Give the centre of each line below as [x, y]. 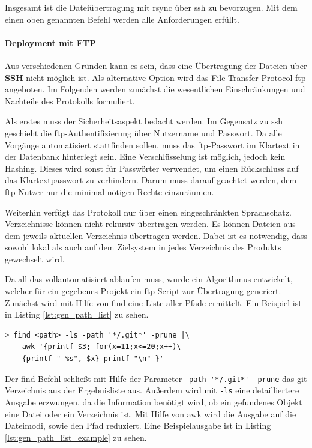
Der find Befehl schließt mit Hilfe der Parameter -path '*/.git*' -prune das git [156, 378]
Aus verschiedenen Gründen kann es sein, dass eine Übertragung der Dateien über [156, 65]
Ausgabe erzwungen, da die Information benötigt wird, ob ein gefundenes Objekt [154, 401]
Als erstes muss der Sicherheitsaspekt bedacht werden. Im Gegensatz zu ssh [144, 121]
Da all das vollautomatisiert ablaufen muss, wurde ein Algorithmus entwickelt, [149, 279]
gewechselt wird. [35, 259]
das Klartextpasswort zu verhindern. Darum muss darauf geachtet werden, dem [151, 180]
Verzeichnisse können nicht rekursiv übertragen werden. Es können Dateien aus [150, 224]
